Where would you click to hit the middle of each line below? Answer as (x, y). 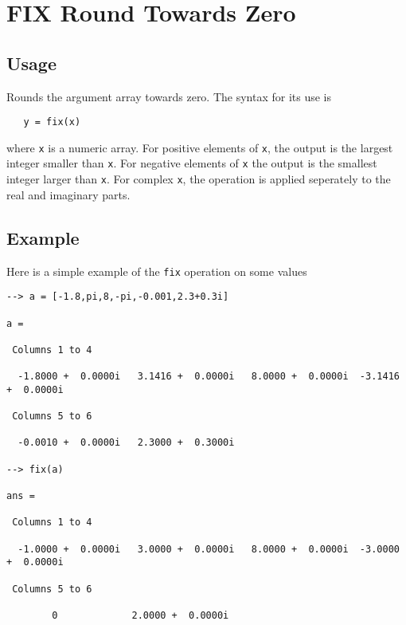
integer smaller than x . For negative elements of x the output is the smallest (192, 163)
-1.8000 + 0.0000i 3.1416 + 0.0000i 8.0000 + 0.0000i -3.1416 (209, 377)
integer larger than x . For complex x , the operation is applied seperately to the (199, 179)
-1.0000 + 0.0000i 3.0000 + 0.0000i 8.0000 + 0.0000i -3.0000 (209, 549)
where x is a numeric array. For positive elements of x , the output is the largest (200, 147)
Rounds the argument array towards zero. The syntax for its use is (169, 96)
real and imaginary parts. (68, 194)
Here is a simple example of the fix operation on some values (157, 271)
